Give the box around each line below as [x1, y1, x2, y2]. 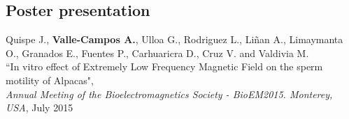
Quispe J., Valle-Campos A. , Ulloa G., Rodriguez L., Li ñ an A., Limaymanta [6, 32, 343, 47]
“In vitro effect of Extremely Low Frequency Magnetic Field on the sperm [6, 59, 323, 74]
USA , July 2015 [6, 100, 73, 115]
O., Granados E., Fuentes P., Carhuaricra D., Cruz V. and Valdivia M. [6, 45, 309, 60]
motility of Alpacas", [6, 72, 94, 87]
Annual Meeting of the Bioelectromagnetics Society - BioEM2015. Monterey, [6, 86, 333, 101]
